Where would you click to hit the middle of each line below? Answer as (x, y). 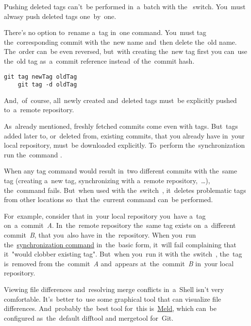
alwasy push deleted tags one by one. (60, 16)
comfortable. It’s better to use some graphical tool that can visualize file (113, 299)
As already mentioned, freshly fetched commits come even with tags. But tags (121, 126)
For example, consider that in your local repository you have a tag (105, 215)
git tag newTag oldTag (41, 77)
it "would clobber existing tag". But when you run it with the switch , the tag (123, 254)
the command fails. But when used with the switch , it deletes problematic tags (125, 190)
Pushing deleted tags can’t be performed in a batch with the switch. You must (125, 6)
